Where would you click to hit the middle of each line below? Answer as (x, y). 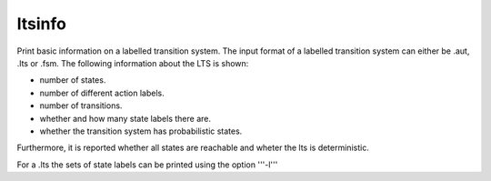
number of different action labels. (102, 93)
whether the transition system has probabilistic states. (141, 131)
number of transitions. (81, 106)
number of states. (73, 80)
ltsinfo (42, 24)
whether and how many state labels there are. (125, 118)
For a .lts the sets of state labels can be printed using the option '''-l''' (147, 165)
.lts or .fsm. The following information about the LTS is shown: (133, 63)
